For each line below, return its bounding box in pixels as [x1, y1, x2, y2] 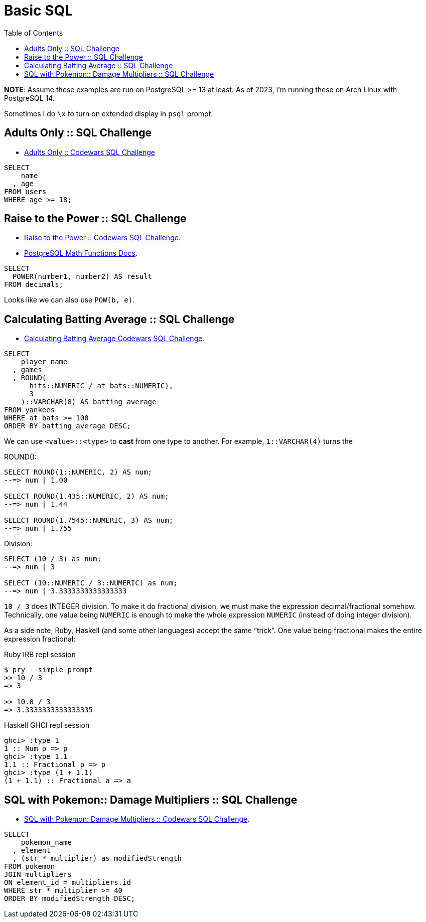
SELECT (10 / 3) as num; [4, 555, 101, 563]
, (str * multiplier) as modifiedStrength [12, 854, 182, 863]
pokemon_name [21, 838, 72, 847]
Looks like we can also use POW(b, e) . [4, 295, 135, 304]
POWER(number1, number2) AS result [12, 272, 153, 281]
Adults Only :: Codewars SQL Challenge [24, 147, 156, 157]
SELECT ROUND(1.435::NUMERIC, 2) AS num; [4, 492, 169, 501]
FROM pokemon [4, 862, 55, 871]
